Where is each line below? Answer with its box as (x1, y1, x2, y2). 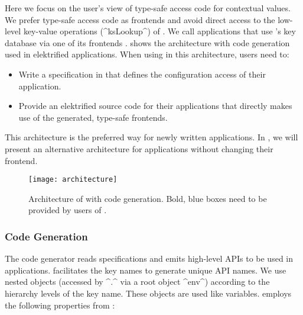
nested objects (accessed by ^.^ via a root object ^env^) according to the (5, 275, 270, 288)
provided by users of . (28, 204, 107, 216)
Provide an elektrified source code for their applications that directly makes (18, 99, 292, 112)
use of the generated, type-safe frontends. (18, 111, 168, 123)
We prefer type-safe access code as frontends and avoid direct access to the (5, 13, 275, 25)
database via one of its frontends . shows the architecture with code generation (5, 36, 290, 49)
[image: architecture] (28, 175, 118, 184)
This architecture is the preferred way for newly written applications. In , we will (5, 131, 298, 143)
